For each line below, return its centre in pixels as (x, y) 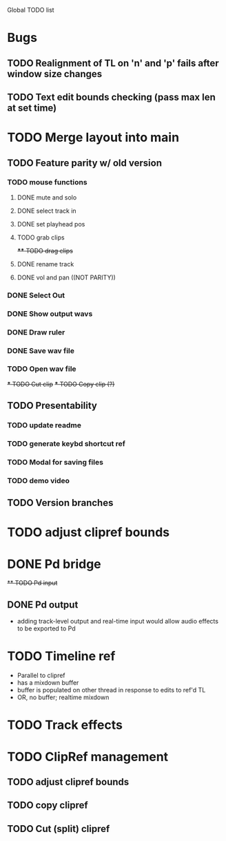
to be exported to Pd (46, 628)
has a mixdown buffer (48, 683)
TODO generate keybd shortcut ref (66, 444)
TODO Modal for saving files (55, 462)
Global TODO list (31, 10)
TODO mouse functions (47, 182)
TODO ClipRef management (88, 757)
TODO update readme (44, 425)
